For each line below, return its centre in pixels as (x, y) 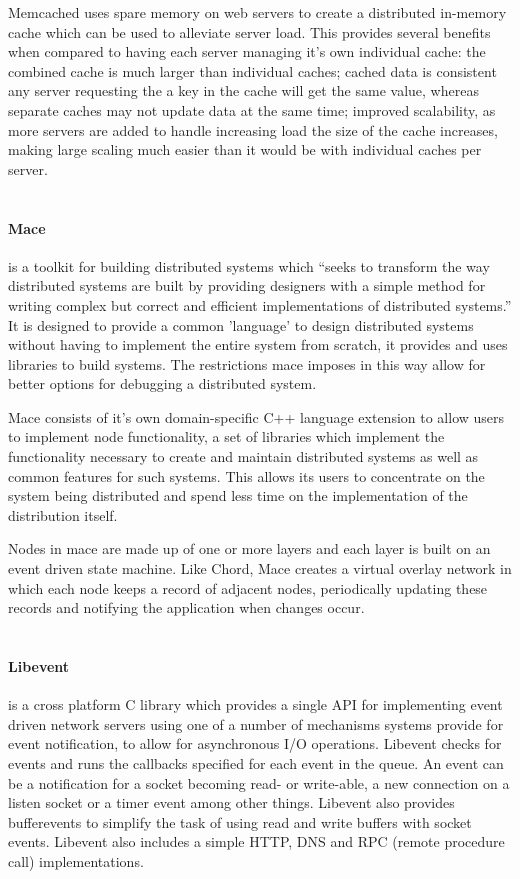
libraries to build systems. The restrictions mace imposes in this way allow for (247, 363)
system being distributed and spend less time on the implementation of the (238, 495)
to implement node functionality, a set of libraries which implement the (226, 436)
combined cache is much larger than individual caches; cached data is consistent (252, 70)
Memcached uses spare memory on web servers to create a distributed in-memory (257, 12)
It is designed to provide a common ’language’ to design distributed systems (241, 324)
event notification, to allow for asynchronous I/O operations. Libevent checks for (255, 743)
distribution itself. (63, 514)
